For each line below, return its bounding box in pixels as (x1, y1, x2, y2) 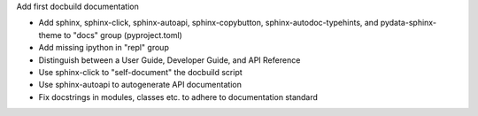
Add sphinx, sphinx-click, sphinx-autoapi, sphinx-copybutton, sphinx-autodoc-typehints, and (38, 18, 379, 28)
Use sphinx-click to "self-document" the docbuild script (38, 66, 243, 77)
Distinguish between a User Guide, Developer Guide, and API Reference (38, 54, 301, 66)
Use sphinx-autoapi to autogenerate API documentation (38, 80, 243, 90)
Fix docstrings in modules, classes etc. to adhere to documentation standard (38, 91, 319, 102)
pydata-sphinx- (380, 18, 437, 28)
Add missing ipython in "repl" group (38, 43, 170, 53)
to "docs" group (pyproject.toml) (63, 29, 183, 40)
